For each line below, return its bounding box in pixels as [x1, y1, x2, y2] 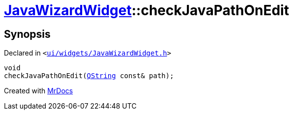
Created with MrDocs [4, 86, 73, 95]
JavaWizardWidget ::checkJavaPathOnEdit [4, 2, 289, 19]
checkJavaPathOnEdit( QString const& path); [4, 72, 174, 80]
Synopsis [4, 28, 51, 40]
